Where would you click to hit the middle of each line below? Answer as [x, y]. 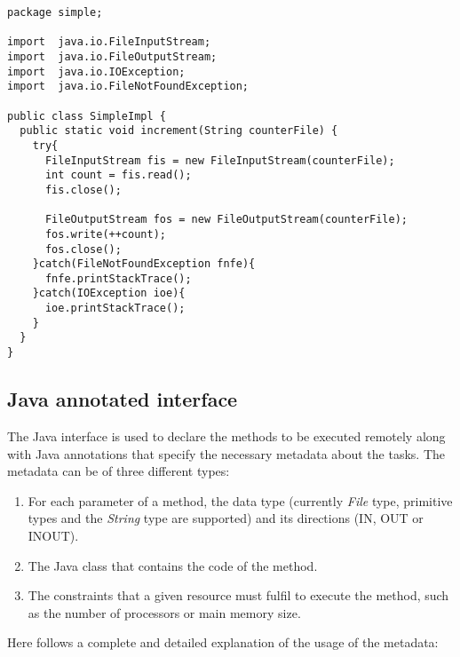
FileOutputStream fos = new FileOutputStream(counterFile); [226, 220]
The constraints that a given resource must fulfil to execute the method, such [238, 595]
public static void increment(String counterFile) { [179, 131]
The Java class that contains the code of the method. [173, 565]
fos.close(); [83, 249]
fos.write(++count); [105, 234]
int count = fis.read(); [118, 175]
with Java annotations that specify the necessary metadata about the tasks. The [226, 453]
